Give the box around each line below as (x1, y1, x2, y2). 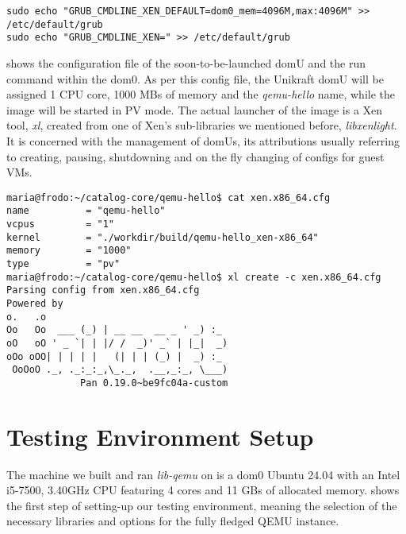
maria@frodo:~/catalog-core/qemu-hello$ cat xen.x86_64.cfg (6, 192, 331, 203)
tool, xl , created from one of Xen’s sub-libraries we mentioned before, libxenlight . (6, 117, 397, 133)
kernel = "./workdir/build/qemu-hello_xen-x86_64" (6, 231, 319, 243)
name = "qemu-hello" (6, 205, 166, 217)
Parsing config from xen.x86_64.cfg (6, 284, 200, 296)
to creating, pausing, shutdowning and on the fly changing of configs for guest (6, 148, 385, 164)
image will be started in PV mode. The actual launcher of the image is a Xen (6, 101, 383, 118)
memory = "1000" (6, 245, 132, 257)
